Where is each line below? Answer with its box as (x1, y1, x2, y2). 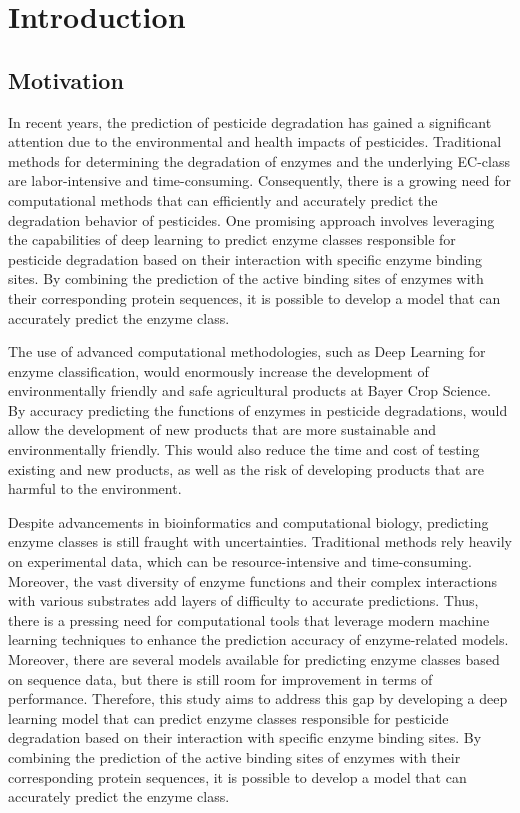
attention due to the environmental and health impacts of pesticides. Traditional (8, 131, 502, 152)
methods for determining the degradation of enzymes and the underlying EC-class (8, 150, 510, 171)
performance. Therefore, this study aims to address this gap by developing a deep (8, 688, 508, 709)
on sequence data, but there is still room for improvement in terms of (8, 668, 433, 689)
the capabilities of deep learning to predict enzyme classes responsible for (8, 229, 456, 250)
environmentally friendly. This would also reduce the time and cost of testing (8, 439, 480, 460)
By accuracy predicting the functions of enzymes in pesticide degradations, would (8, 399, 508, 420)
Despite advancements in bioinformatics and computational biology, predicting (8, 511, 489, 532)
